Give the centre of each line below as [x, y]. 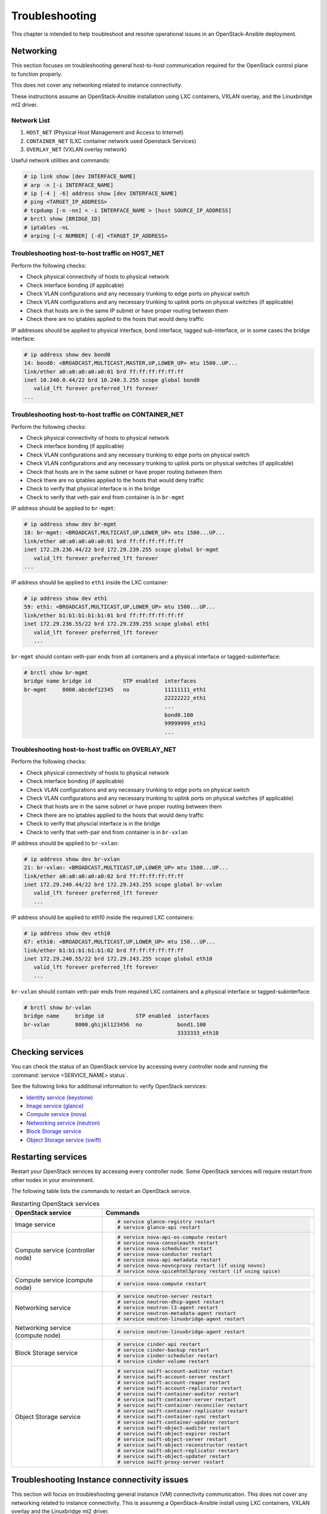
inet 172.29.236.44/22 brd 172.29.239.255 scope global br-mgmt [121, 550]
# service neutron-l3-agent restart [168, 1308]
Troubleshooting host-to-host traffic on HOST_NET [88, 253]
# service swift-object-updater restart [173, 1456]
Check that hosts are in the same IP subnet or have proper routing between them [127, 310]
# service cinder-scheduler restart [168, 1356]
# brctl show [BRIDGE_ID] [62, 219]
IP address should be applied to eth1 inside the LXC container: [90, 583]
